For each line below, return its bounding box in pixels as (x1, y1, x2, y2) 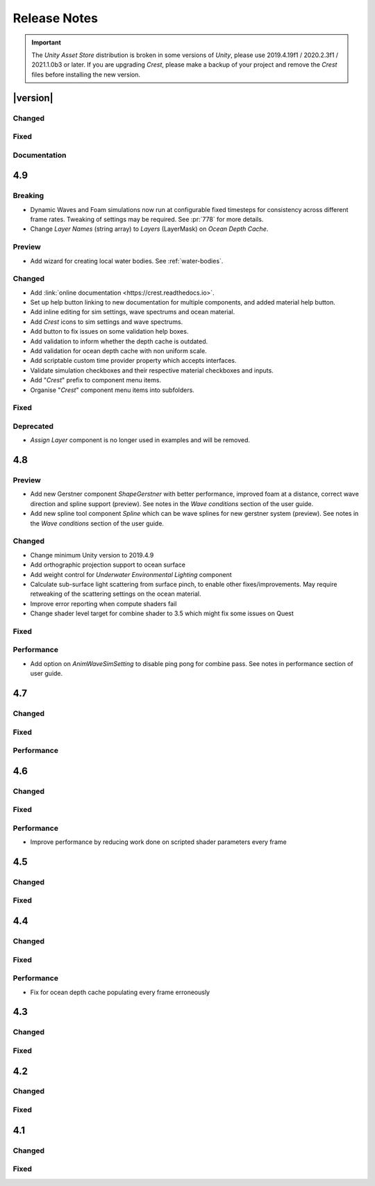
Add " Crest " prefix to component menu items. (30, 376, 162, 384)
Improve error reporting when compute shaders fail (30, 599, 177, 608)
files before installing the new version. (31, 70, 141, 79)
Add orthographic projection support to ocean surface (30, 560, 185, 569)
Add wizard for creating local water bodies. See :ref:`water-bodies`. (30, 257, 224, 265)
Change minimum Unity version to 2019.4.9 (30, 551, 154, 559)
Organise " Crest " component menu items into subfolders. (30, 386, 194, 394)
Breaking (12, 191, 44, 201)
